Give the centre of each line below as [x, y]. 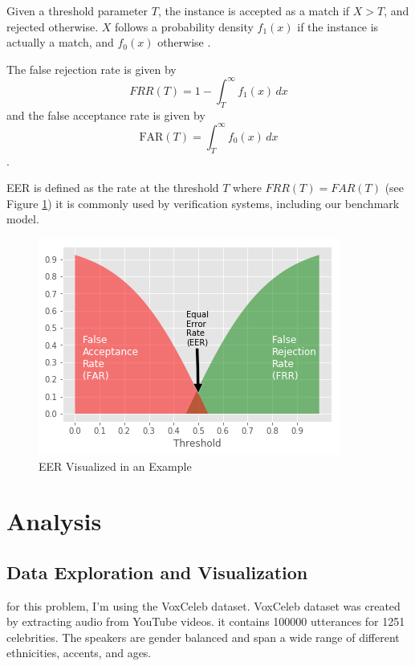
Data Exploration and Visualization [157, 572]
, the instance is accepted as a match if [254, 10]
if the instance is [338, 26]
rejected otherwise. [53, 26]
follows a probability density [184, 26]
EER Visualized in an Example [115, 466]
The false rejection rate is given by [92, 69]
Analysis [54, 521]
